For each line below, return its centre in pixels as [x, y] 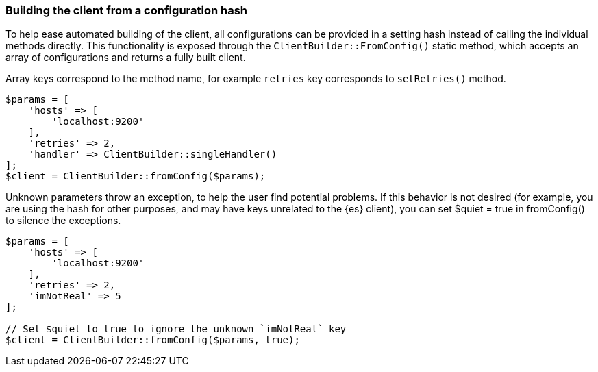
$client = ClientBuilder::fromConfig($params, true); [153, 340]
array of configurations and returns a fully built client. [126, 58]
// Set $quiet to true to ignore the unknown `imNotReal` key [176, 329]
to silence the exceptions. [63, 221]
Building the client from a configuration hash [127, 10]
